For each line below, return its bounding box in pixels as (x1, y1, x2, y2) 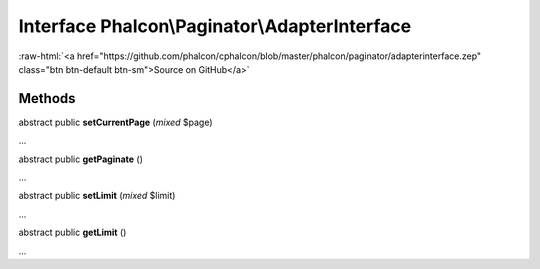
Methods (18, 90, 76, 107)
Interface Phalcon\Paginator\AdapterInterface (18, 15, 412, 37)
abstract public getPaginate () (18, 153, 144, 165)
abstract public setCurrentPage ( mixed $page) (18, 116, 214, 128)
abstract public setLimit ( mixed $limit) (18, 190, 176, 202)
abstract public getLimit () (18, 226, 127, 239)
